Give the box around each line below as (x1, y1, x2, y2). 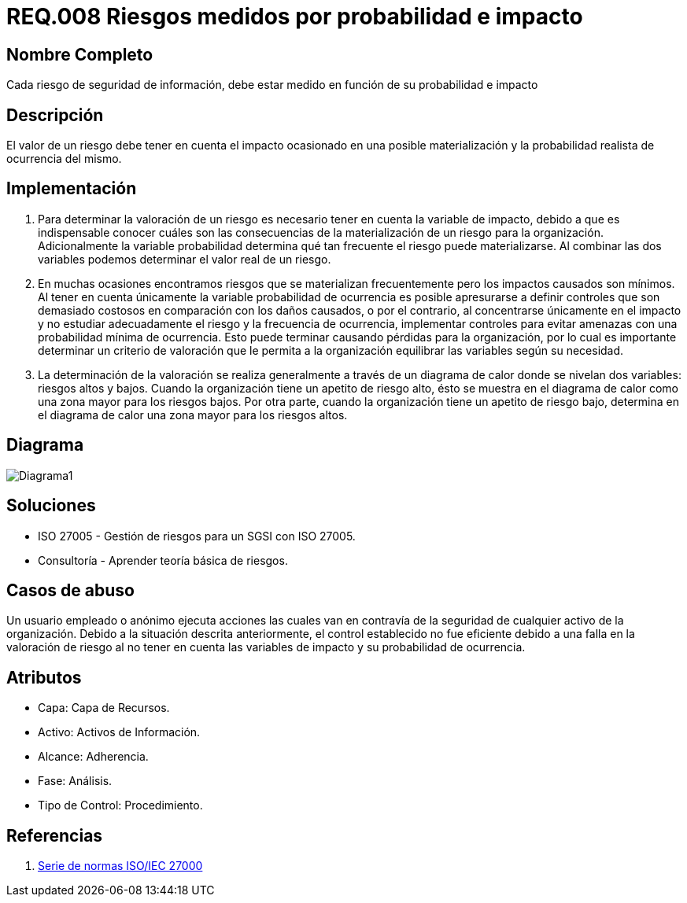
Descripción (6, 105, 104, 125)
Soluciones (6, 496, 96, 516)
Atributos (6, 667, 82, 687)
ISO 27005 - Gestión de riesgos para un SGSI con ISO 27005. (38, 529, 356, 543)
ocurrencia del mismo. (6, 152, 122, 166)
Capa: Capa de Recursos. (38, 701, 170, 715)
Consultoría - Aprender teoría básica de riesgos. (38, 553, 288, 567)
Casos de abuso (6, 580, 135, 600)
